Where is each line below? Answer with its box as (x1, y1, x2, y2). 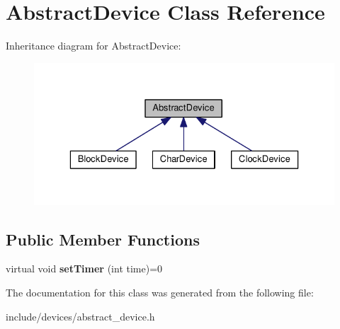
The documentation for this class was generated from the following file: (6, 284, 314, 299)
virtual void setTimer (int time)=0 (6, 261, 163, 276)
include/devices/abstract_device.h (6, 308, 155, 323)
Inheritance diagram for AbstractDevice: (6, 38, 181, 53)
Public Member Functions (6, 228, 200, 250)
